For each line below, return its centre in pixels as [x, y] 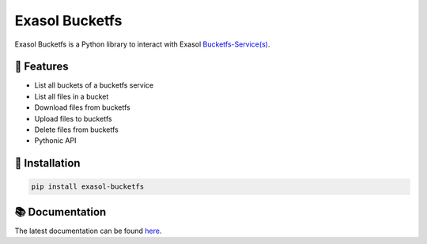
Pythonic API [55, 141]
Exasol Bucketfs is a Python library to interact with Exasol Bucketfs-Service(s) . [142, 44]
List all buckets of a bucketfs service [94, 85]
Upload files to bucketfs [73, 118]
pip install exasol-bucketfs [88, 187]
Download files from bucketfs [82, 107]
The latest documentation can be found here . [88, 231]
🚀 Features [42, 67]
